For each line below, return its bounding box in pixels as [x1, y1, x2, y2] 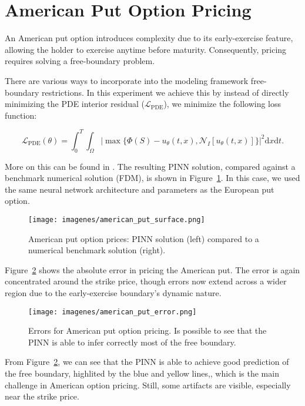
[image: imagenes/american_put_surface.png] [28, 215, 205, 224]
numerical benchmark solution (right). [28, 244, 166, 256]
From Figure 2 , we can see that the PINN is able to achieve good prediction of [5, 355, 289, 368]
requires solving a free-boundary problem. [5, 55, 155, 67]
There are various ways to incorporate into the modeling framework [5, 74, 249, 86]
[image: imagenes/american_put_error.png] [28, 307, 197, 316]
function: [5, 109, 37, 121]
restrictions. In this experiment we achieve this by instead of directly [42, 86, 289, 98]
